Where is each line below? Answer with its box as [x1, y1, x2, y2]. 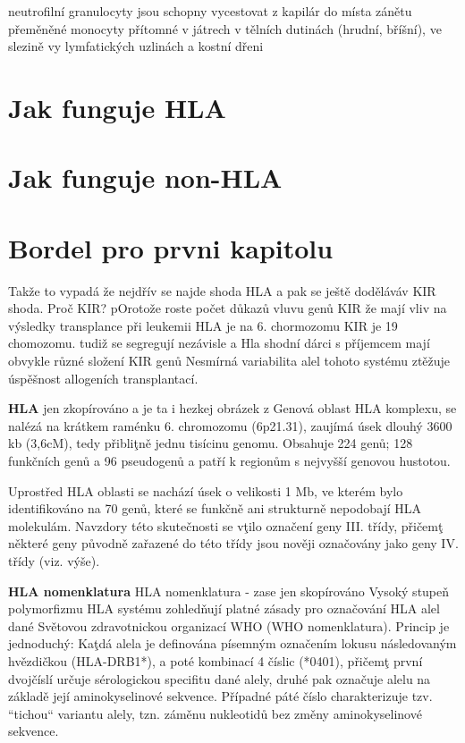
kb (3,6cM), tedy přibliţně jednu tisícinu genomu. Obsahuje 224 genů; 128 [8, 434, 413, 452]
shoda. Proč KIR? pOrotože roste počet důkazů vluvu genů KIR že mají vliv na [8, 299, 447, 317]
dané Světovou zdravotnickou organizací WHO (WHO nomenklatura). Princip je [8, 616, 450, 635]
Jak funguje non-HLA [8, 159, 283, 196]
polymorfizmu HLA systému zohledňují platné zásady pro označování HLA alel [8, 599, 440, 618]
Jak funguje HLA [8, 89, 226, 125]
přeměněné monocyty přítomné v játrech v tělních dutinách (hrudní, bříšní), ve [8, 19, 442, 38]
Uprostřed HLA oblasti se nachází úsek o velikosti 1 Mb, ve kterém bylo [8, 481, 403, 500]
